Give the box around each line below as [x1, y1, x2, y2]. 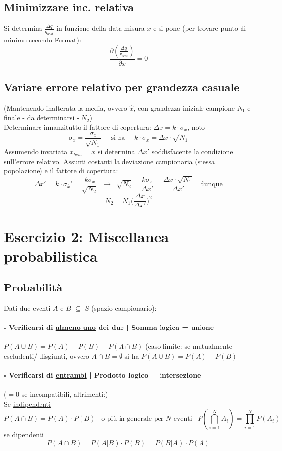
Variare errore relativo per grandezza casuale [4, 80, 240, 94]
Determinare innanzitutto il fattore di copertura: [4, 122, 151, 132]
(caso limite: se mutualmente [145, 341, 232, 351]
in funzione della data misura [56, 23, 145, 33]
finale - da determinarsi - [4, 112, 79, 123]
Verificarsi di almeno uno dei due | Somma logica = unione [8, 322, 214, 332]
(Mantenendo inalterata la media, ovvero [4, 102, 127, 113]
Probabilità [4, 280, 63, 295]
